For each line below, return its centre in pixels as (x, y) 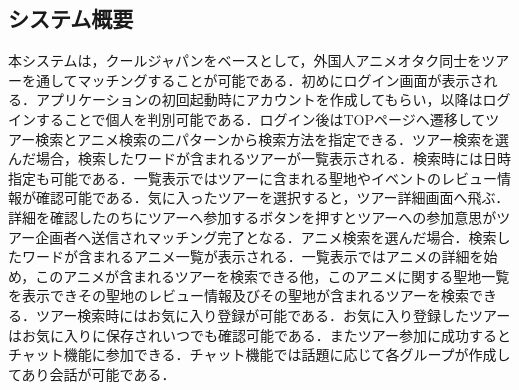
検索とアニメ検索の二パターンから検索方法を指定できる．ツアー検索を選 (272, 138)
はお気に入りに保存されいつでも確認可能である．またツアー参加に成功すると (260, 334)
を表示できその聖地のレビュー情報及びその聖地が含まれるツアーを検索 (238, 295)
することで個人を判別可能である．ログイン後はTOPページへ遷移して (260, 118)
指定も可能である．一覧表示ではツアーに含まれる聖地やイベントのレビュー (253, 177)
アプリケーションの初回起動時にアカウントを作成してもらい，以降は (259, 99)
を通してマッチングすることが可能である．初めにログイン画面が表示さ (252, 79)
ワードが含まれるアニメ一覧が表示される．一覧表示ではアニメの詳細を (252, 256)
